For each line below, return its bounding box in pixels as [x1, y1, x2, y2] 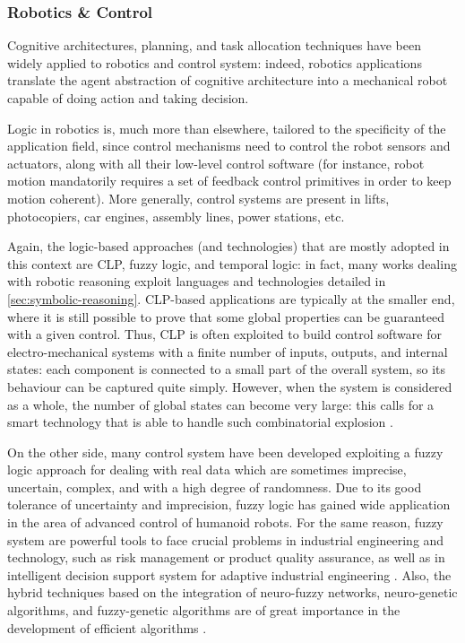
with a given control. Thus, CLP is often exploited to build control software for [7, 325, 442, 343]
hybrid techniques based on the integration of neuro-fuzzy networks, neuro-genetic [7, 583, 458, 602]
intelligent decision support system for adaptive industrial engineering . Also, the [7, 565, 452, 584]
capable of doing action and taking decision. [7, 89, 249, 107]
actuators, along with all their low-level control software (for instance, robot [7, 153, 425, 172]
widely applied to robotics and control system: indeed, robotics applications [7, 53, 422, 72]
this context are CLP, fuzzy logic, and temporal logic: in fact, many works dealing [7, 254, 457, 273]
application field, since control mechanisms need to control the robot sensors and [7, 136, 451, 155]
